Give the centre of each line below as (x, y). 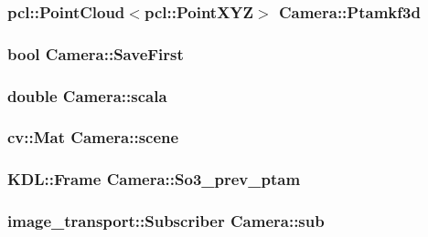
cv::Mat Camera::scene (93, 137)
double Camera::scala (87, 95)
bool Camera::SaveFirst (96, 53)
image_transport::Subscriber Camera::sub (166, 221)
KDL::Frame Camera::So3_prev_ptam (154, 179)
